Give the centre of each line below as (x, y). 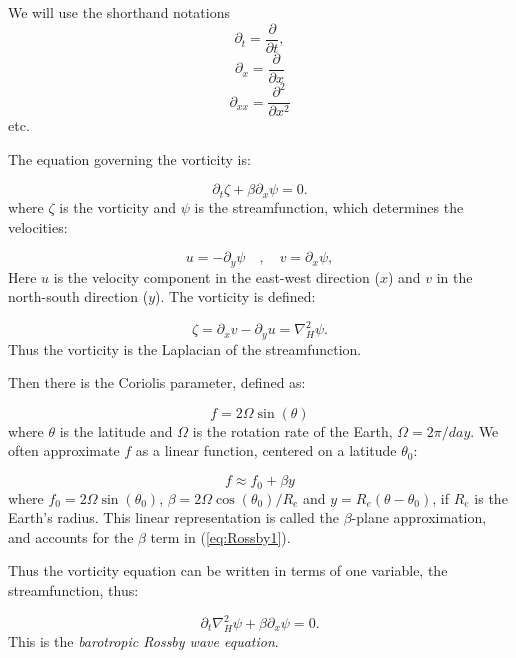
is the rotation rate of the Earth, (292, 430)
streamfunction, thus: (73, 589)
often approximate (64, 450)
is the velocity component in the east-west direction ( (216, 276)
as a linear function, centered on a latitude (266, 450)
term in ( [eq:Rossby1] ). (220, 536)
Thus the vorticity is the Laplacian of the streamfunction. (185, 348)
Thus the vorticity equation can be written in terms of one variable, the (228, 570)
